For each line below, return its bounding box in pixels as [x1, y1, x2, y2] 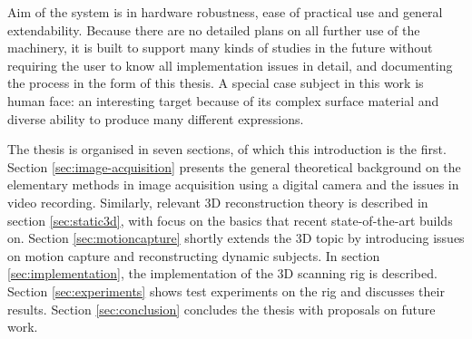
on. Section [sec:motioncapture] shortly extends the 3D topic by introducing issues [7, 228, 465, 247]
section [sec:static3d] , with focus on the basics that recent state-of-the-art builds [7, 210, 453, 229]
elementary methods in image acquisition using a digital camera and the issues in [7, 175, 459, 194]
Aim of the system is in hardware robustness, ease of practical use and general [7, 3, 443, 21]
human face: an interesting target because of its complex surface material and [7, 91, 439, 110]
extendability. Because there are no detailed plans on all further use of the [7, 20, 420, 39]
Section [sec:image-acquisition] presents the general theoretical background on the [7, 157, 461, 176]
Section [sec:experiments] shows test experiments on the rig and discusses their [7, 281, 445, 300]
